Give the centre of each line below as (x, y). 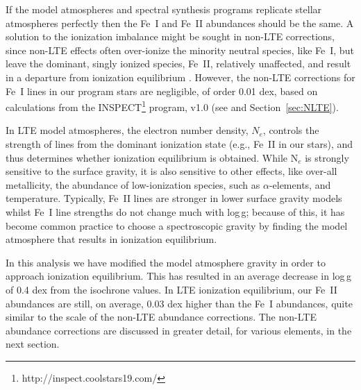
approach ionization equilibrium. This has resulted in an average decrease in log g (178, 276)
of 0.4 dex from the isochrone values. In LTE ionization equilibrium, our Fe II (171, 289)
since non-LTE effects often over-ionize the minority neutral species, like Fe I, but (180, 50)
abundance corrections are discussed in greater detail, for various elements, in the (179, 330)
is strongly (327, 157)
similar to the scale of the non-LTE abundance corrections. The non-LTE (161, 317)
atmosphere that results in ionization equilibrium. (111, 239)
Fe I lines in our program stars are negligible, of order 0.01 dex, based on (162, 91)
